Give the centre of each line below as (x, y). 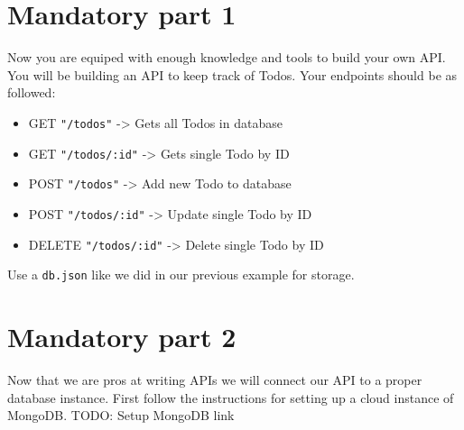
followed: (32, 92)
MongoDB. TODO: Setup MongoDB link (121, 415)
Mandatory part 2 (122, 337)
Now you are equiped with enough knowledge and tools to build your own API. (227, 57)
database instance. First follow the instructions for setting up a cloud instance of (231, 397)
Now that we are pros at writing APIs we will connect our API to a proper (215, 379)
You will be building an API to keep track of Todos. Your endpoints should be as (232, 74)
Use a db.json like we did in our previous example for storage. (181, 274)
